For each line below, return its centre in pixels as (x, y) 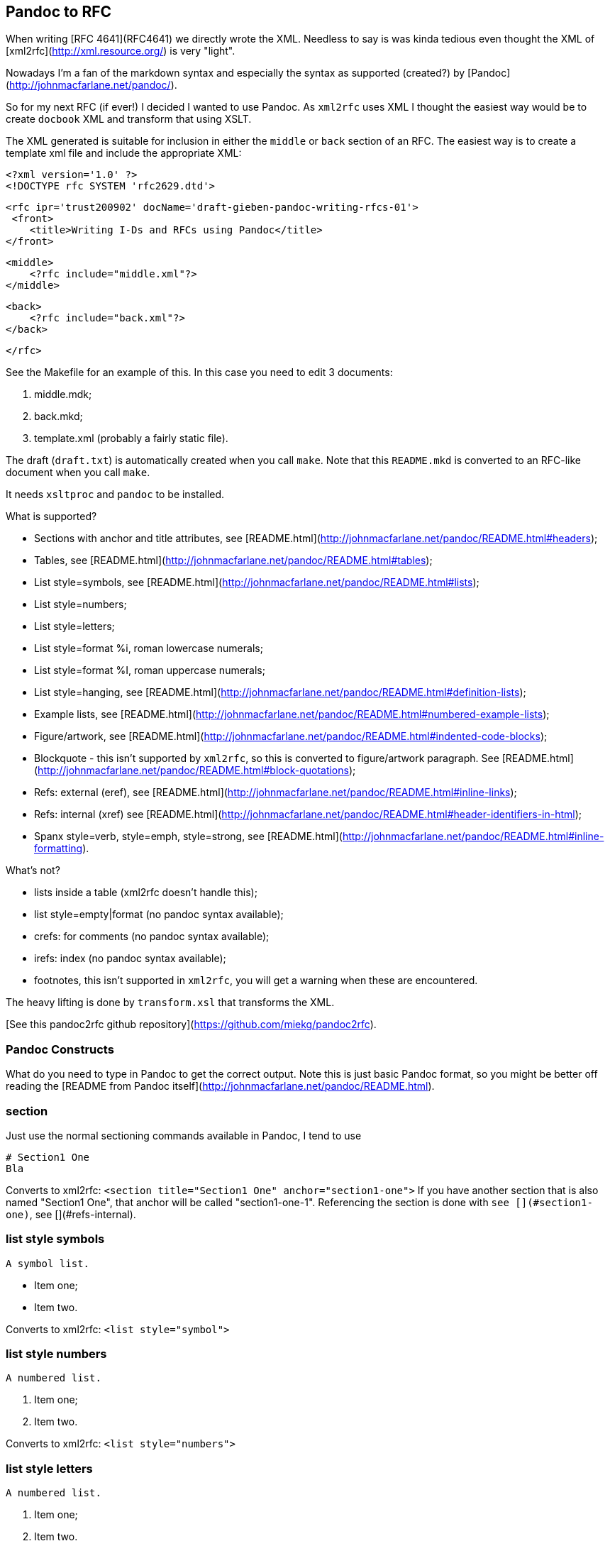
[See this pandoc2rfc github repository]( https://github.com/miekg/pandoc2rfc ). (191, 1025)
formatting (59, 849)
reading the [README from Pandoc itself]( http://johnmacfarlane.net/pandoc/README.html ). (220, 1086)
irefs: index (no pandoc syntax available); (130, 959)
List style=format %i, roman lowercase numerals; (149, 648)
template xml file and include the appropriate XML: (124, 153)
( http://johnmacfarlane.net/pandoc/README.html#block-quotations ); (195, 771)
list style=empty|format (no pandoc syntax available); (159, 915)
